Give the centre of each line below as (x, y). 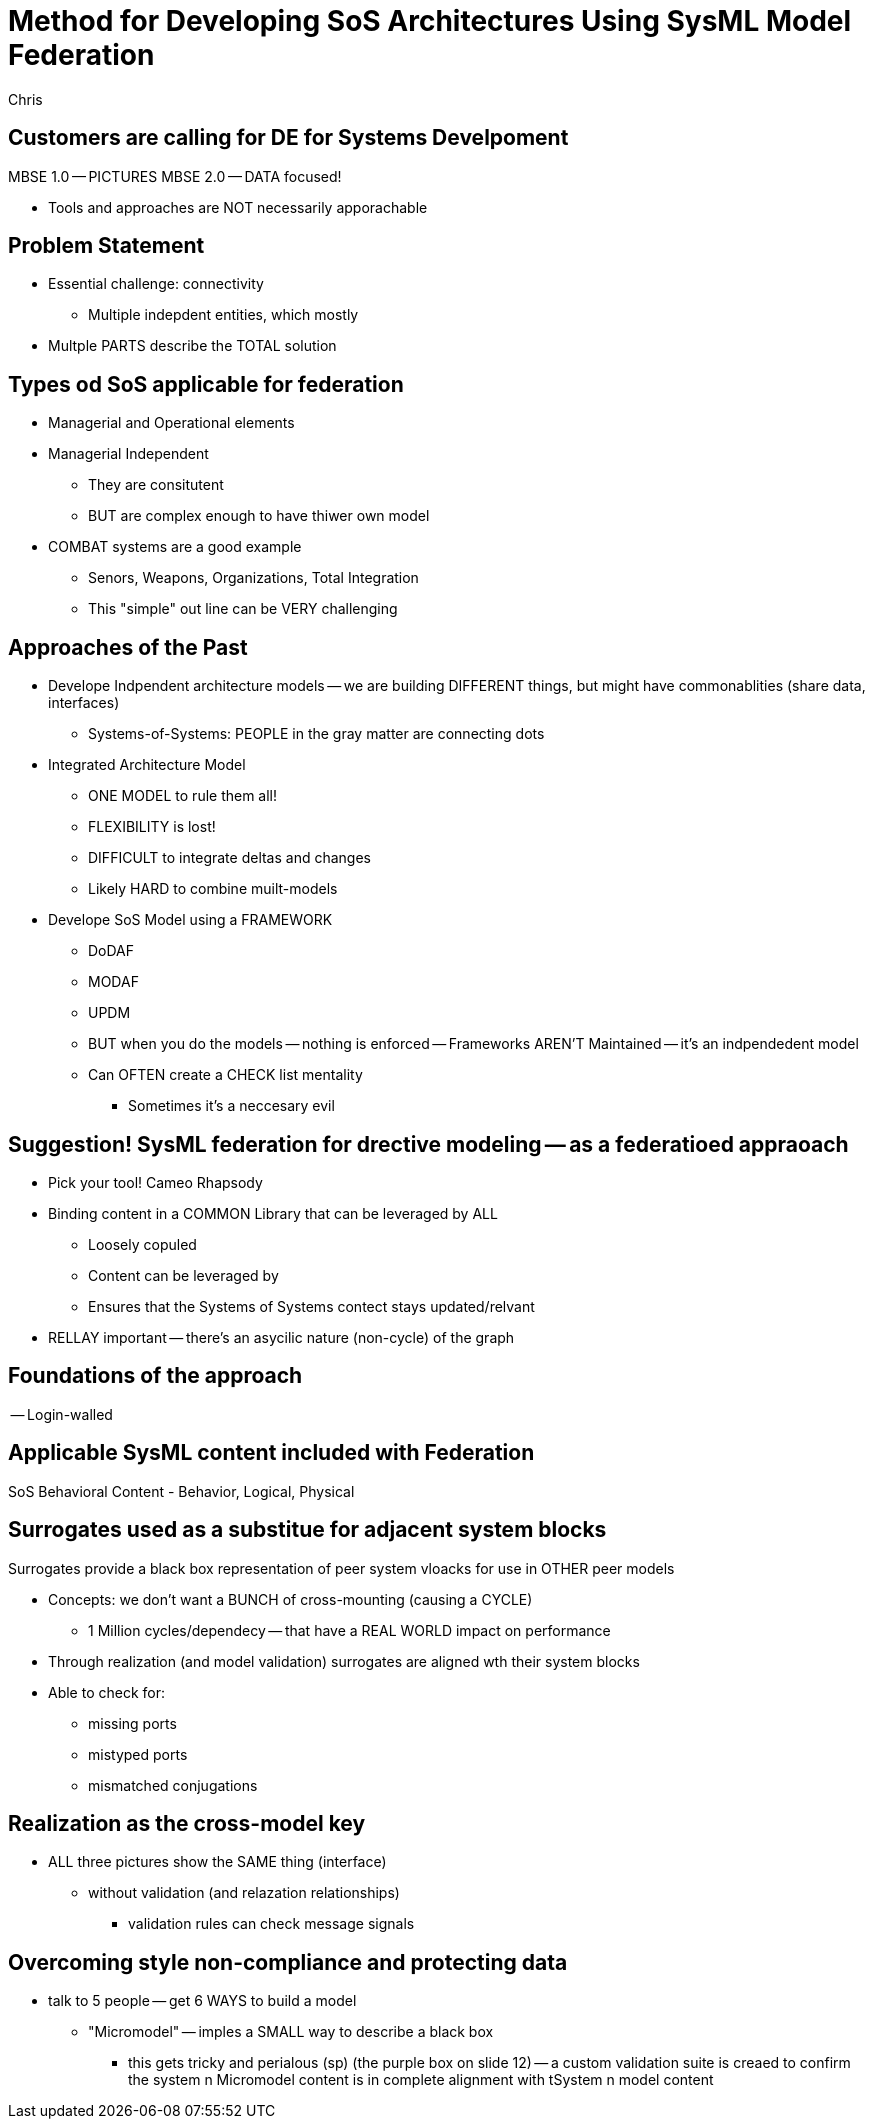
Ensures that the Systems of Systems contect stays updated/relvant (311, 1306)
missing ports (132, 1723)
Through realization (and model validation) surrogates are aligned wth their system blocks (344, 1661)
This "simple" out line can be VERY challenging (243, 609)
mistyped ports (138, 1754)
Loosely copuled (142, 1244)
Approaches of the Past (128, 647)
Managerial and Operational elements (171, 423)
